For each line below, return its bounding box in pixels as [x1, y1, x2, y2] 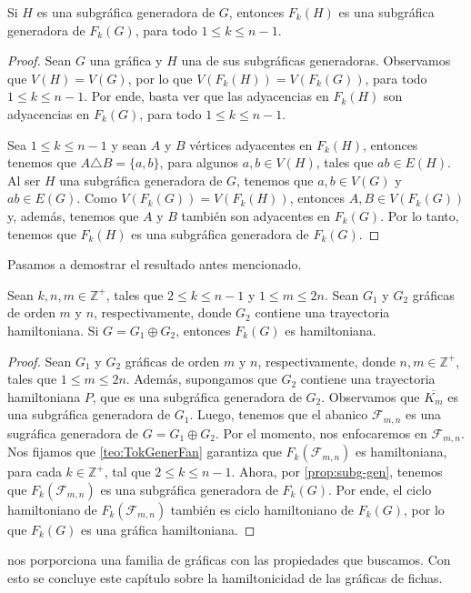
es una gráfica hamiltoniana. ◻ [81, 519, 256, 538]
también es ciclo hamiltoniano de [170, 499, 354, 518]
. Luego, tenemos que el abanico [189, 405, 368, 424]
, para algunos [159, 153, 239, 172]
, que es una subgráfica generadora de [92, 387, 302, 406]
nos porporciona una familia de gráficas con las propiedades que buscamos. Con [7, 550, 451, 569]
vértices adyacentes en [189, 135, 313, 154]
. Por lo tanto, [380, 206, 459, 225]
